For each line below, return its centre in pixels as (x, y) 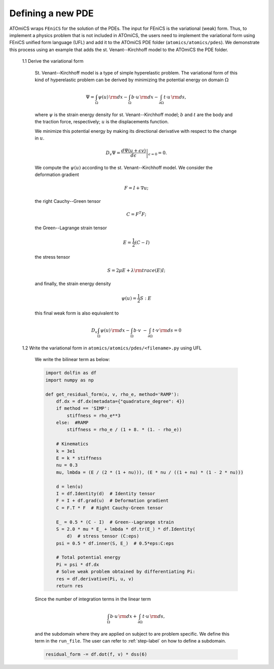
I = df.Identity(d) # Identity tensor (106, 494)
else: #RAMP (72, 423)
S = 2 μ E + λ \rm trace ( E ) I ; (136, 270)
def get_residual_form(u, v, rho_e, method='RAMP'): (112, 394)
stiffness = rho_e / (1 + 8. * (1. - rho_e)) (124, 430)
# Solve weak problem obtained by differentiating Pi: (126, 572)
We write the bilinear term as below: (72, 360)
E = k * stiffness (79, 458)
